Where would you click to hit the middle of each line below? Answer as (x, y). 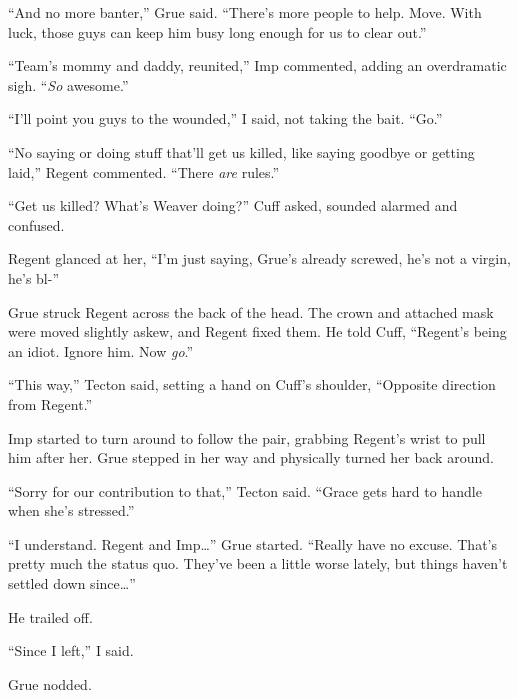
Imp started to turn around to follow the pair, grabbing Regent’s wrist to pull (247, 437)
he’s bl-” (34, 277)
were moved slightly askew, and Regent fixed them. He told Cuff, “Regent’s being (257, 331)
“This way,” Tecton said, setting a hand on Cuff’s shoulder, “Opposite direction (252, 384)
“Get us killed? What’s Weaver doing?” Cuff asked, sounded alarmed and (233, 205)
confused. (36, 224)
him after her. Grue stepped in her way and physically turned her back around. (251, 457)
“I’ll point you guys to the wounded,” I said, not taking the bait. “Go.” (225, 118)
